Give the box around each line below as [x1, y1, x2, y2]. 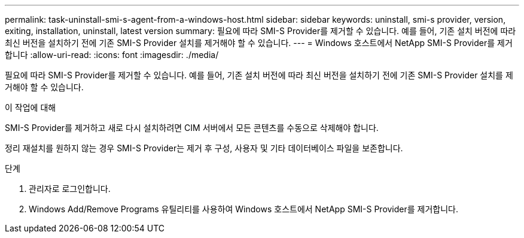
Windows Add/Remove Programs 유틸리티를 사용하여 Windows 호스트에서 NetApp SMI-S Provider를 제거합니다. [29, 204, 459, 214]
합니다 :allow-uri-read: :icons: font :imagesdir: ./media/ [5, 50, 219, 60]
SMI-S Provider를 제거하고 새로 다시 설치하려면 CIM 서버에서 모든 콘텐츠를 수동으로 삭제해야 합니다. [5, 123, 379, 133]
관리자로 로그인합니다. [29, 184, 111, 194]
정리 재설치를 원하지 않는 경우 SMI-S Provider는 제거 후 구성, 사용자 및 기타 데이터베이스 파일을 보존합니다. [5, 143, 403, 153]
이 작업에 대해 [5, 102, 56, 112]
